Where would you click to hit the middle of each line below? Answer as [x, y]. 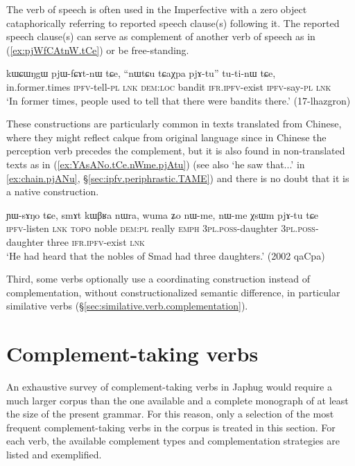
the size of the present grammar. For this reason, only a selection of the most [170, 414]
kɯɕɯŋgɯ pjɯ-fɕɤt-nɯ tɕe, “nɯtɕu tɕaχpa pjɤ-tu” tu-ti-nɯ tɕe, [141, 73]
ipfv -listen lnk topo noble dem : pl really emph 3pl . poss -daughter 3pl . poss [161, 228]
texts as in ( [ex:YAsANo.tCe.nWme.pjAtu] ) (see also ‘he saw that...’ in [156, 164]
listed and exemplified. [54, 454]
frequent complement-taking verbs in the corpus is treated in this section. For [171, 427]
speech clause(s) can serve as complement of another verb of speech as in [161, 36]
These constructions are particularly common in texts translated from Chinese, [174, 124]
